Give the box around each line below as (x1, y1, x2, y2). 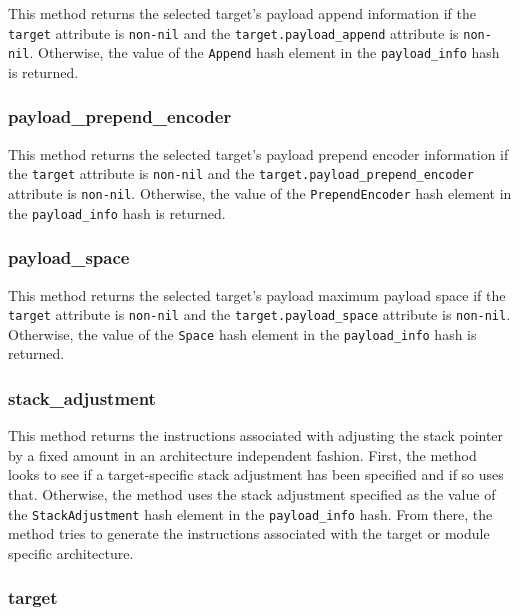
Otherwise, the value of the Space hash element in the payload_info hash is (8, 323, 477, 344)
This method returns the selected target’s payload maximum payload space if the (8, 284, 506, 305)
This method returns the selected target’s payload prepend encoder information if (8, 143, 509, 164)
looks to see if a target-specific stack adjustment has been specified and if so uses (8, 464, 504, 485)
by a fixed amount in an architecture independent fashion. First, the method (8, 444, 477, 465)
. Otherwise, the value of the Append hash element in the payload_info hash (29, 42, 500, 63)
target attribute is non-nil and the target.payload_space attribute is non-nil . (8, 304, 511, 325)
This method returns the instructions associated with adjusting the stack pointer (8, 425, 504, 446)
